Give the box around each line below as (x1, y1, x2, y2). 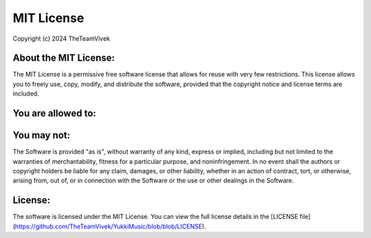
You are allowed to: (12, 107, 96, 120)
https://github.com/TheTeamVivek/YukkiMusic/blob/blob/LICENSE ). (14, 222, 206, 230)
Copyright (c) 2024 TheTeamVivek (12, 34, 111, 43)
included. (12, 89, 39, 98)
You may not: (12, 129, 71, 141)
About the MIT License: (12, 52, 115, 64)
